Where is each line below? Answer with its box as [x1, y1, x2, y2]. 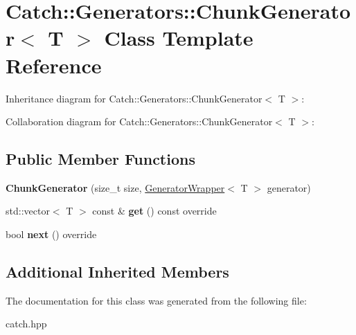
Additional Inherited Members [6, 261, 229, 282]
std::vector [6, 203, 50, 218]
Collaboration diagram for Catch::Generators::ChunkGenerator [6, 114, 273, 129]
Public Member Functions [6, 148, 195, 170]
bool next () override [6, 227, 97, 242]
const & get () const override [92, 203, 217, 218]
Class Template [104, 24, 253, 52]
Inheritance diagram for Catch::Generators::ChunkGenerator [6, 91, 262, 105]
